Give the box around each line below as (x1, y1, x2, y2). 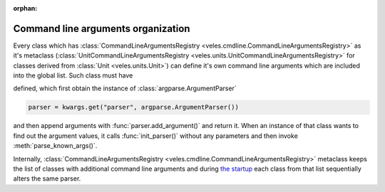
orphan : (13, 4, 38, 12)
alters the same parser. (13, 174, 81, 183)
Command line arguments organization (13, 22, 190, 35)
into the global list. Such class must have (13, 71, 133, 80)
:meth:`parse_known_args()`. (13, 142, 98, 150)
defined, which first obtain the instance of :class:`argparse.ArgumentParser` (13, 84, 237, 92)
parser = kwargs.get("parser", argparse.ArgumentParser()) (28, 103, 239, 112)
